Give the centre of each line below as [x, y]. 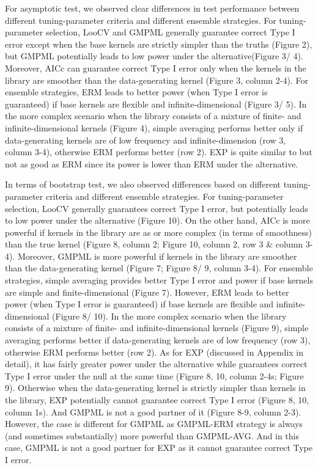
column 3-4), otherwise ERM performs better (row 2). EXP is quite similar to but [159, 152]
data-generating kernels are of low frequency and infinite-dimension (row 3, [146, 140]
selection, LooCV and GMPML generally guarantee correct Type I [170, 32]
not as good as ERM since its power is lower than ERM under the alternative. [152, 163]
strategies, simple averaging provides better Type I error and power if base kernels [159, 280]
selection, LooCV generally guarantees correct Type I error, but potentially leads [157, 208]
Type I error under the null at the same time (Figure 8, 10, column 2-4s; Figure [154, 375]
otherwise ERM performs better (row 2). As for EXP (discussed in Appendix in [154, 352]
